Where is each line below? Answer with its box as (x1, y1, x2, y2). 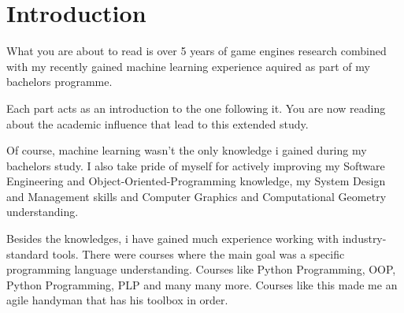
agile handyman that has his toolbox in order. (6, 292, 228, 308)
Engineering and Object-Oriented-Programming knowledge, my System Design (6, 173, 386, 189)
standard (6, 245, 49, 262)
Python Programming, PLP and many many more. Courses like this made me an (6, 276, 398, 293)
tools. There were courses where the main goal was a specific (52, 245, 345, 262)
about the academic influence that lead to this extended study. (6, 115, 309, 132)
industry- (342, 230, 387, 247)
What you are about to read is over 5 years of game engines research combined (6, 43, 387, 59)
